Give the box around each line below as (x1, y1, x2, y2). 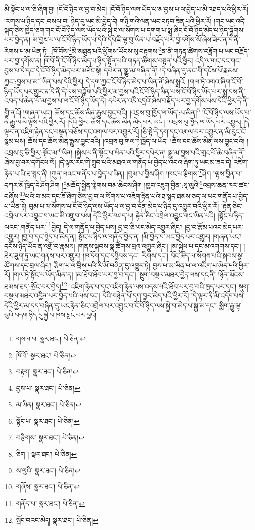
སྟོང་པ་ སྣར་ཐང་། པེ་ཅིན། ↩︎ (16, 415, 80, 426)
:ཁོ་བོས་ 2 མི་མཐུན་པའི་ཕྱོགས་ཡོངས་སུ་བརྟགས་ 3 (50, 45, 162, 56)
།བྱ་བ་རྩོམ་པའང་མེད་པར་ (185, 221, 243, 232)
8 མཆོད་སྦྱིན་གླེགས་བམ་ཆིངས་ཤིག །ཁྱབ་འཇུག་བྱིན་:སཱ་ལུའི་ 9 (63, 178, 203, 190)
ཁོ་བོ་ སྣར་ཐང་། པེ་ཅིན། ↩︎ (16, 350, 76, 360)
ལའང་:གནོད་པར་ (4, 221, 46, 232)
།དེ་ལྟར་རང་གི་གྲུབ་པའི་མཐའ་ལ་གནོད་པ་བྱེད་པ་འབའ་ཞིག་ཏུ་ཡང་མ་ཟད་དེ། (58, 157, 232, 167)
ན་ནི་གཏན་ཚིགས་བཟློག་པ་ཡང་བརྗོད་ (161, 46, 249, 56)
